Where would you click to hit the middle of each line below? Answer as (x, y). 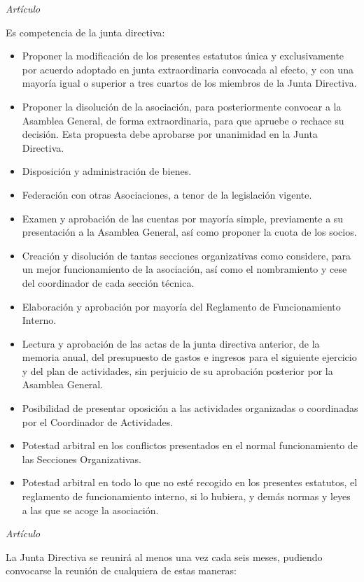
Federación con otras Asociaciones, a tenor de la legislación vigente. (167, 194)
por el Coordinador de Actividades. (98, 421)
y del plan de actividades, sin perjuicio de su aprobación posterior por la (177, 370)
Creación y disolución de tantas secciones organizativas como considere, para (186, 255)
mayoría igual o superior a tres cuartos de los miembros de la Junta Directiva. (189, 83)
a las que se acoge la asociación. (90, 510)
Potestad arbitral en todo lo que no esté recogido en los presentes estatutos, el (190, 482)
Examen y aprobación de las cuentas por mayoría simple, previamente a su (183, 218)
